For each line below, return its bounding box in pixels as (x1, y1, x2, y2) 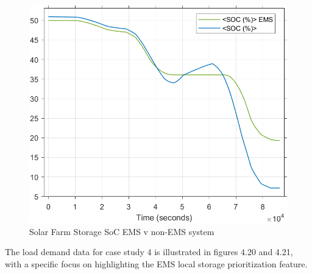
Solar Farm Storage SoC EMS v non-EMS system (29, 225, 214, 237)
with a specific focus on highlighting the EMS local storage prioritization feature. (5, 257, 308, 270)
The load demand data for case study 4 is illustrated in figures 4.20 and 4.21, (5, 245, 293, 258)
